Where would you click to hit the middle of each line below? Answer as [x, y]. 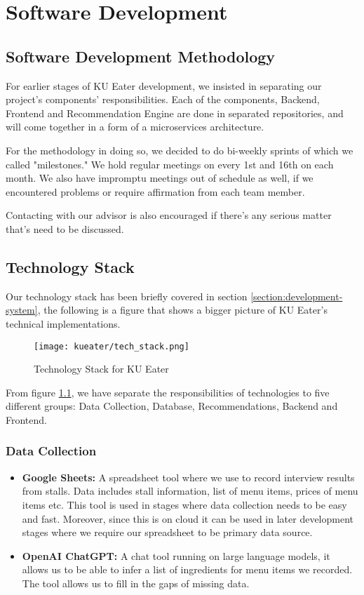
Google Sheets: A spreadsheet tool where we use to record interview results [188, 477]
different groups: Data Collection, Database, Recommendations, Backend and [172, 406]
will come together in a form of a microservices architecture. [135, 127]
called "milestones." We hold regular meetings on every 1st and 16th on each [170, 164]
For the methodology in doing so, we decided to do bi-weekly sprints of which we [180, 150]
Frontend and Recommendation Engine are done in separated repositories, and [175, 113]
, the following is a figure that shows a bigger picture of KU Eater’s [182, 310]
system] [22, 310]
